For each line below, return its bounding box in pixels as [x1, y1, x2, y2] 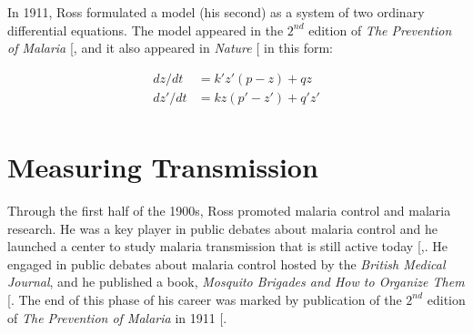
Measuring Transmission [7, 148, 318, 186]
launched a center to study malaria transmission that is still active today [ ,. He [7, 237, 448, 256]
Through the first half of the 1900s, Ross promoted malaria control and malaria [7, 201, 451, 219]
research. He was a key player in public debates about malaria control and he [7, 218, 438, 238]
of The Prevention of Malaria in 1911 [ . [7, 308, 227, 327]
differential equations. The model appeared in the [7, 20, 284, 39]
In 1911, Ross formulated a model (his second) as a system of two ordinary [7, 3, 425, 21]
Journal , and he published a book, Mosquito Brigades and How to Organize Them [7, 272, 465, 291]
